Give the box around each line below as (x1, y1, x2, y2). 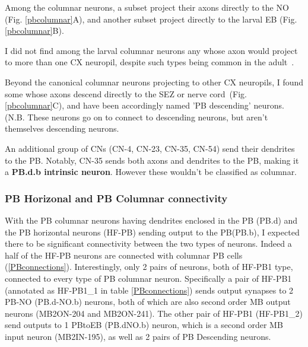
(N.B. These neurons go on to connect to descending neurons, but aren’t (5, 110, 268, 123)
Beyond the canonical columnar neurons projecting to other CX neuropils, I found (5, 75, 304, 88)
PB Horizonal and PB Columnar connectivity (5, 190, 228, 205)
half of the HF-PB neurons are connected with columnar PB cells (5, 249, 243, 261)
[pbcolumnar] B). (5, 24, 64, 37)
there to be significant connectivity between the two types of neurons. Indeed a (5, 237, 292, 250)
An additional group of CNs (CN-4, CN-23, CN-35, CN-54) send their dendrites (5, 142, 295, 154)
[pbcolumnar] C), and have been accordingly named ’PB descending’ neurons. (5, 99, 284, 112)
